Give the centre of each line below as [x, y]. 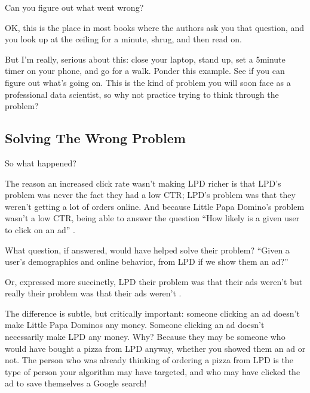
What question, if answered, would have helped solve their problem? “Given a [147, 250]
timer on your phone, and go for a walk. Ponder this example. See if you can [145, 71]
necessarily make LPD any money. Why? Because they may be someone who [145, 337]
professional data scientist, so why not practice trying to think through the [142, 94]
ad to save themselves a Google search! [76, 383]
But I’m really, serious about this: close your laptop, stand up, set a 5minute [145, 59]
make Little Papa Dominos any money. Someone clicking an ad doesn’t [135, 325]
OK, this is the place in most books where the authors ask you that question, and [155, 27]
